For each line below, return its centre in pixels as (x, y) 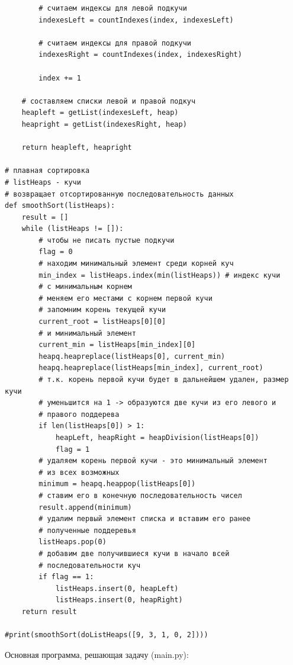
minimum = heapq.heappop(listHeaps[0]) (117, 484)
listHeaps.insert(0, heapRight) (119, 600)
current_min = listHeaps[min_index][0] (117, 345)
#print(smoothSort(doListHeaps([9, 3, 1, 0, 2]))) (107, 635)
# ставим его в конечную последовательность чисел (140, 495)
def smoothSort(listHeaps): (60, 206)
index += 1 (60, 78)
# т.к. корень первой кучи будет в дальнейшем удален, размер (164, 380)
